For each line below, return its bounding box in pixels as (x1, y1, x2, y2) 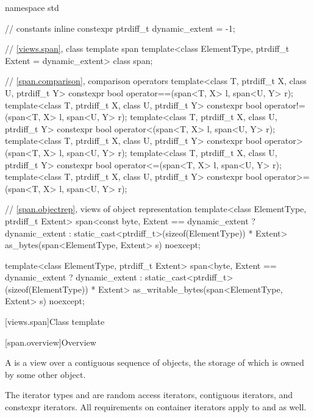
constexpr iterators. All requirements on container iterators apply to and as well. (5, 401, 307, 413)
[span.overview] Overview (5, 335, 96, 348)
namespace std (5, 1, 59, 13)
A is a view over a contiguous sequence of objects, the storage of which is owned (5, 356, 304, 369)
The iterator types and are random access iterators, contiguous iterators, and (5, 388, 293, 401)
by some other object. (5, 368, 86, 380)
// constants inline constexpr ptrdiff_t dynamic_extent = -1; (5, 21, 235, 34)
